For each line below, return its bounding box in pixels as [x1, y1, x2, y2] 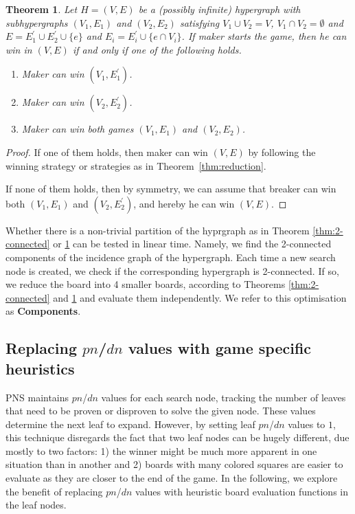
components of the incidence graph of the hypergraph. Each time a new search [5, 249, 336, 264]
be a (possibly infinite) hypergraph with [138, 2, 301, 16]
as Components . [5, 304, 81, 318]
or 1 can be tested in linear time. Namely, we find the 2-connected [53, 236, 332, 251]
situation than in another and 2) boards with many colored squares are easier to [5, 457, 343, 471]
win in [5, 42, 32, 56]
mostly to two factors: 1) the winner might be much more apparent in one [5, 443, 317, 458]
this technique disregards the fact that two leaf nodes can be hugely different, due [5, 430, 350, 445]
